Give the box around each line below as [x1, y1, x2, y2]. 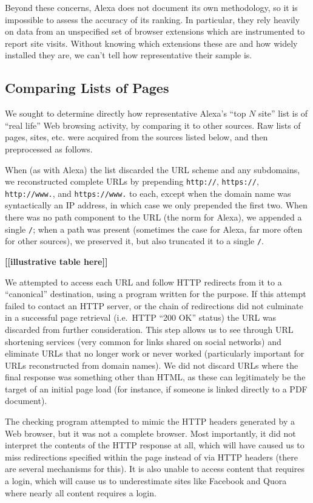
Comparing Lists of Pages [5, 78, 169, 97]
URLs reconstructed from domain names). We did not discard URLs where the [5, 358, 298, 371]
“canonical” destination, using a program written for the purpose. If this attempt [5, 287, 306, 300]
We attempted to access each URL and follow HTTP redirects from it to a [5, 275, 282, 288]
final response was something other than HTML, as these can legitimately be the [5, 371, 306, 383]
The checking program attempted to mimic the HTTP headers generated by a [5, 415, 295, 428]
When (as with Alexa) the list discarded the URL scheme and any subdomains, [5, 163, 300, 176]
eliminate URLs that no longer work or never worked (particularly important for [5, 347, 305, 360]
